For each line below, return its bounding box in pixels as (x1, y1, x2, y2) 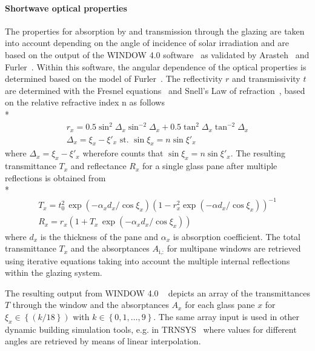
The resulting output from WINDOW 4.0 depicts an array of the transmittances (5, 286, 310, 299)
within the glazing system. (5, 266, 102, 279)
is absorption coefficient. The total (173, 230, 300, 242)
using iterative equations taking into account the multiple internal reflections (5, 254, 290, 267)
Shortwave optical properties (5, 1, 127, 14)
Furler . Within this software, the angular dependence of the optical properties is (5, 60, 307, 73)
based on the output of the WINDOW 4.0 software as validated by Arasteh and (5, 48, 310, 61)
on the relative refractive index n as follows (5, 96, 165, 109)
